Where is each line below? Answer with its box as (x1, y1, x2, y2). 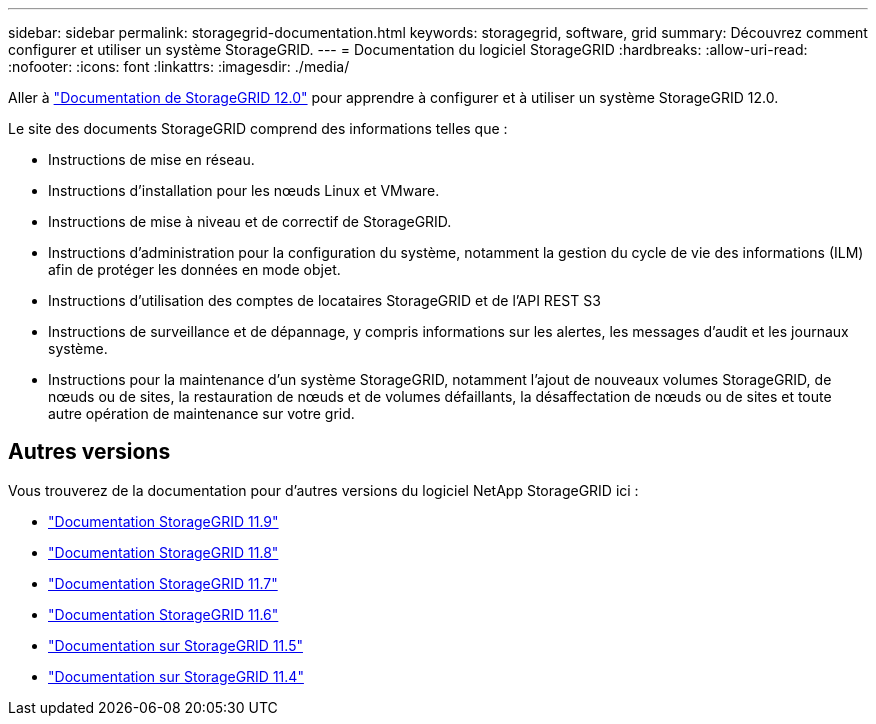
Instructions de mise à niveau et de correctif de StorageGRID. (48, 213, 452, 230)
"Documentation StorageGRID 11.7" (48, 574, 278, 592)
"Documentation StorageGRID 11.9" (48, 512, 279, 530)
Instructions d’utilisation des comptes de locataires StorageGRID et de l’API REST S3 (48, 292, 601, 309)
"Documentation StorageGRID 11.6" (48, 605, 279, 623)
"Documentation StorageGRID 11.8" (48, 543, 279, 561)
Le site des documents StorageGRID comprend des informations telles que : (8, 120, 508, 137)
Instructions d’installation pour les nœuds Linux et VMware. (48, 182, 440, 199)
